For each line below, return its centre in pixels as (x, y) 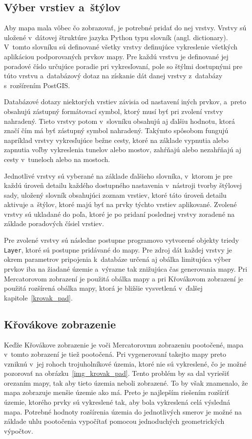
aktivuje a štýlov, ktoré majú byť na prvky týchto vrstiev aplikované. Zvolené (120, 204)
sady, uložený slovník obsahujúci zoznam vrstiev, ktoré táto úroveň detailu (115, 195)
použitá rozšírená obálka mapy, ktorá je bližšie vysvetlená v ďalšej (103, 288)
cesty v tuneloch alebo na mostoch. (57, 159)
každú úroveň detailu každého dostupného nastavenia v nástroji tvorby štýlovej (123, 185)
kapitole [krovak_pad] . (38, 297)
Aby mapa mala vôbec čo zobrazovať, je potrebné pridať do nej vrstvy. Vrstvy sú (125, 28)
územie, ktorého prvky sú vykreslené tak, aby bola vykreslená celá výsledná (117, 402)
